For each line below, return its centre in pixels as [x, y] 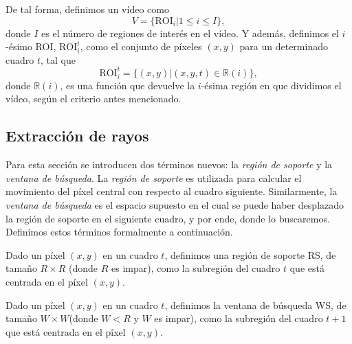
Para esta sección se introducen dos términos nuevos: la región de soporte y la [169, 164]
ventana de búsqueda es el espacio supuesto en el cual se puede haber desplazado [175, 205]
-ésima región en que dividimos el [271, 85]
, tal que [58, 59]
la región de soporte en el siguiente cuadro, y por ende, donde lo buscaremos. [168, 218]
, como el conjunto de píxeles [141, 46]
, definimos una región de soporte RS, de [250, 254]
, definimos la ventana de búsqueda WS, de [255, 305]
